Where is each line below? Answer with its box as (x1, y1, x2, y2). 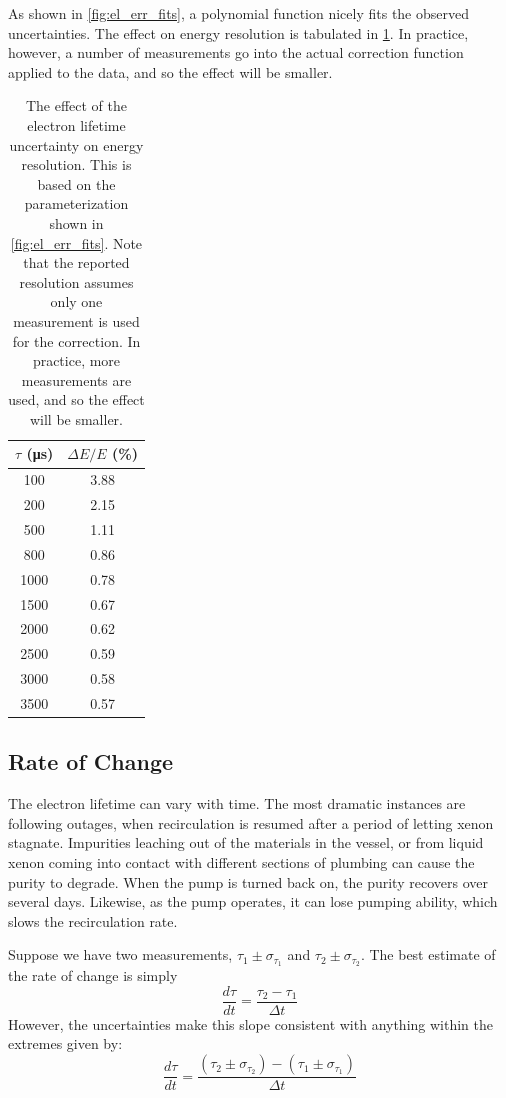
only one (50, 291, 103, 312)
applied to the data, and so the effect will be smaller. (8, 61, 333, 82)
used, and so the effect (8, 389, 145, 410)
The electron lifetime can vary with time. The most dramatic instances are (8, 793, 466, 814)
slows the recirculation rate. (8, 910, 178, 931)
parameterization (24, 193, 129, 214)
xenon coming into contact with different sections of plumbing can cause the (8, 851, 475, 872)
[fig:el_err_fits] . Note (10, 232, 143, 253)
